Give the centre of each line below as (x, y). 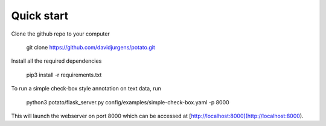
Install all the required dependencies (56, 61)
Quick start (40, 16)
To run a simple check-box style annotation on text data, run (86, 89)
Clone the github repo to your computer (60, 34)
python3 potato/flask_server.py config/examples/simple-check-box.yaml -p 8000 (128, 102)
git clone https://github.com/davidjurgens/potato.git (91, 47)
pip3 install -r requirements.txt (64, 75)
